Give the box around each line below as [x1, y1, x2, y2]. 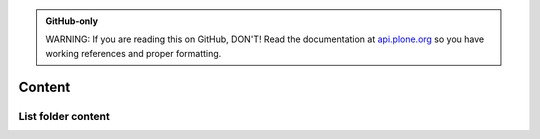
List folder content [18, 109, 110, 123]
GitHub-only [45, 15, 99, 27]
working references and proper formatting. [45, 47, 222, 59]
